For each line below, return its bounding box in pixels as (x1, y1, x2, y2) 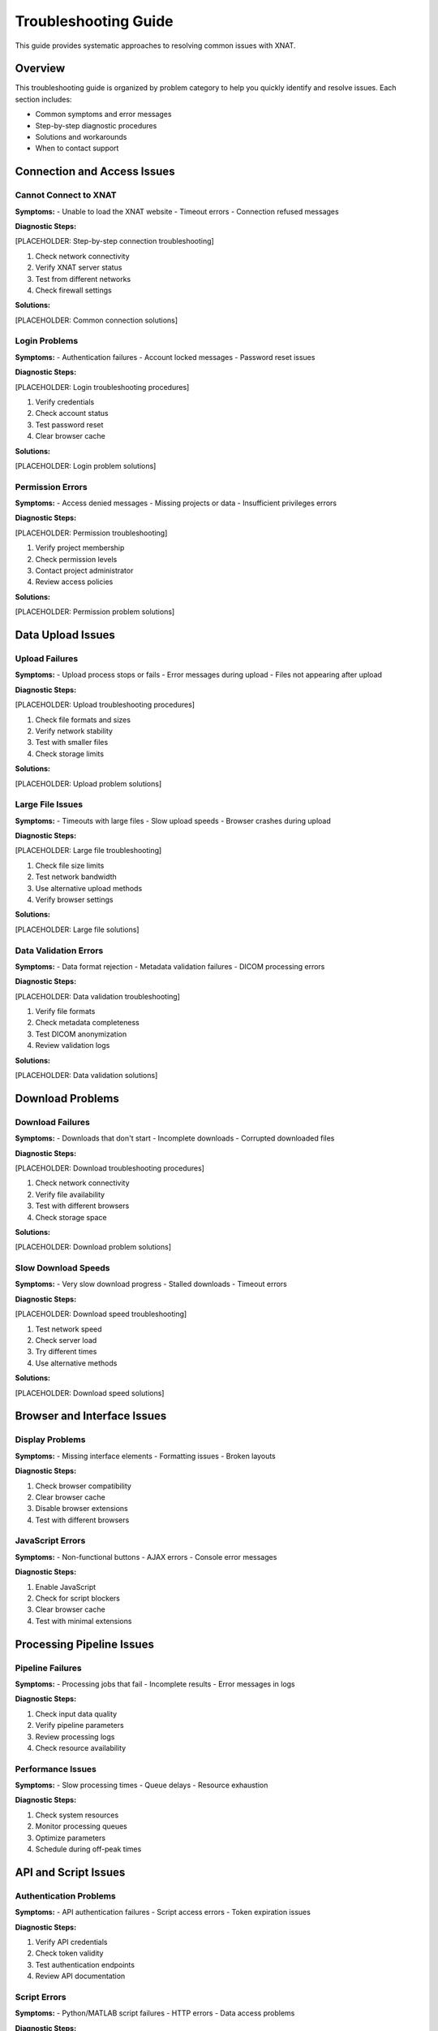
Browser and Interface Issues (15, 1410, 167, 1423)
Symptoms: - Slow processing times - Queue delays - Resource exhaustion (15, 1780, 268, 1791)
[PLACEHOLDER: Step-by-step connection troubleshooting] (15, 236, 214, 246)
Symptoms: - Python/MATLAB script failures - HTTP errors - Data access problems (15, 2008, 295, 2018)
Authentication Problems (15, 1890, 117, 1901)
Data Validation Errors (15, 945, 104, 956)
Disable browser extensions (35, 1504, 129, 1514)
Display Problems (15, 1434, 86, 1445)
